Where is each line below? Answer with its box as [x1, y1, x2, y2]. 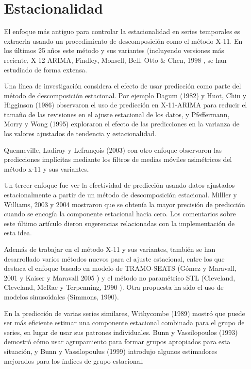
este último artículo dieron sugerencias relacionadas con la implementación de [4, 218, 235, 228]
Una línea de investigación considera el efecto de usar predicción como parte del [4, 81, 241, 91]
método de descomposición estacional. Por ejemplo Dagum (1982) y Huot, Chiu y [4, 90, 247, 100]
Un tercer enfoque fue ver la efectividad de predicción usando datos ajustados [4, 180, 235, 190]
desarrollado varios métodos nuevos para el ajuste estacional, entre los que [4, 253, 225, 264]
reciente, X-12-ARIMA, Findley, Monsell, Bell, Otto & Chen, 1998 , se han [4, 54, 227, 65]
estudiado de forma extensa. [4, 64, 87, 74]
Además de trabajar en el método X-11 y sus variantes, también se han [4, 244, 216, 254]
